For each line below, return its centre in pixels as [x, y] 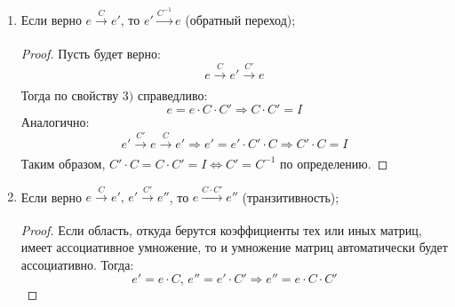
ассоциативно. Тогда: [77, 264]
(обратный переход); [240, 20]
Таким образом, [63, 163]
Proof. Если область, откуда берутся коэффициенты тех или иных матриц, [221, 229]
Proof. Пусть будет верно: [91, 53]
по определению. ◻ [334, 163]
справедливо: [172, 94]
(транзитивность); [291, 197]
